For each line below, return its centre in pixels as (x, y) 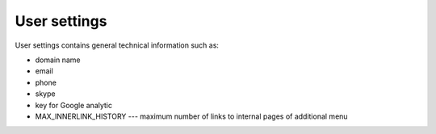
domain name (58, 60)
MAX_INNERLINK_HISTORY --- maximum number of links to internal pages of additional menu (191, 116)
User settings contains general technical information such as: (117, 45)
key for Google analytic (74, 105)
